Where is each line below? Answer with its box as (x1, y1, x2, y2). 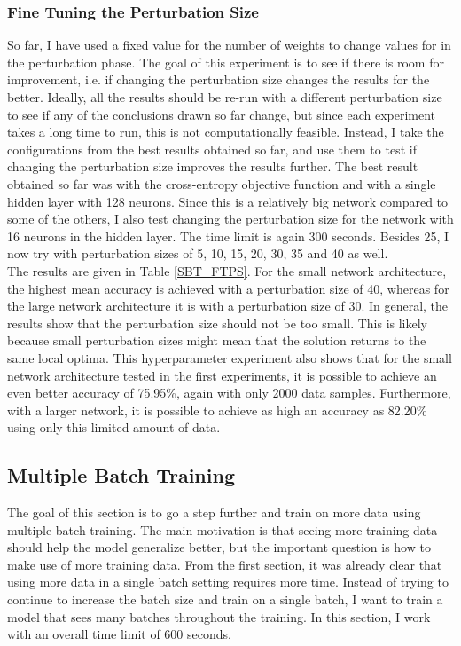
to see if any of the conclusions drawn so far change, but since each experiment (7, 105, 436, 123)
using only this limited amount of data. (7, 418, 221, 437)
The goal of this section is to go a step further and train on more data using (7, 503, 421, 522)
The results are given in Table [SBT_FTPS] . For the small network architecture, (7, 261, 447, 280)
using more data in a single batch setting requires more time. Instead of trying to (7, 572, 449, 591)
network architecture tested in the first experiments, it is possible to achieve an (7, 366, 437, 384)
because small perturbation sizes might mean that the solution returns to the (7, 331, 426, 350)
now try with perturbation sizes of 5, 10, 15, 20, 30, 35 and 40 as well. (7, 244, 388, 263)
